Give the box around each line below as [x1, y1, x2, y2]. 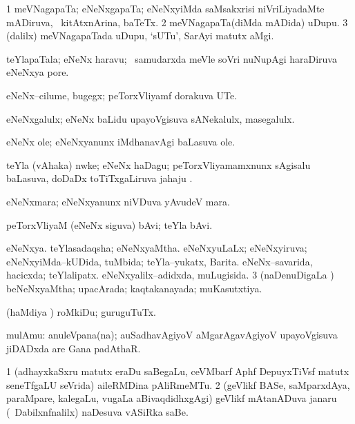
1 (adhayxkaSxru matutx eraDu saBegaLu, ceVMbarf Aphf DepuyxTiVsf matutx [6, 364, 349, 378]
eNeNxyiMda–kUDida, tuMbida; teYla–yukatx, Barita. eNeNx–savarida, [6, 254, 313, 268]
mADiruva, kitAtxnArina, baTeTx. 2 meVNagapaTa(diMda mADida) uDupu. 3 [6, 14, 348, 29]
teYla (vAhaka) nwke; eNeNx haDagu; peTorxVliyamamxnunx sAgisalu [6, 157, 311, 172]
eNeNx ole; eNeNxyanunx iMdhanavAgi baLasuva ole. [6, 134, 236, 149]
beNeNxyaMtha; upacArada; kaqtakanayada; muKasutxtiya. [6, 281, 262, 295]
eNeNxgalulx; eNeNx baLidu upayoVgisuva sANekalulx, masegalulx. [6, 111, 295, 125]
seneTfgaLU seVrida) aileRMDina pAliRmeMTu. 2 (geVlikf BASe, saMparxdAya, [6, 377, 350, 392]
